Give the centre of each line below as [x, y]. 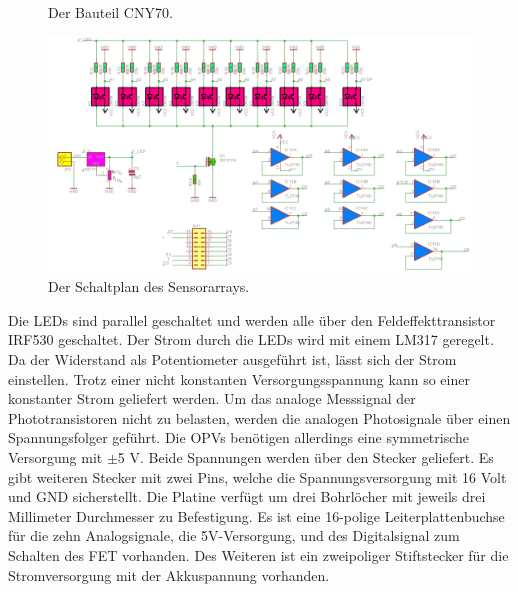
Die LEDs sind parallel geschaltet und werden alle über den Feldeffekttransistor [252, 319]
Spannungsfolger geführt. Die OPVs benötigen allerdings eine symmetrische [239, 437]
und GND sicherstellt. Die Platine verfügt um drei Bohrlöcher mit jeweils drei [247, 496]
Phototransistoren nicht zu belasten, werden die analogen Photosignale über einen [259, 417]
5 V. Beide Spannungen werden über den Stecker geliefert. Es [305, 456]
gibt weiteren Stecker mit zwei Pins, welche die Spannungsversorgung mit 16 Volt [257, 476]
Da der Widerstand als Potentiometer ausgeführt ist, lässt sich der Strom [232, 358]
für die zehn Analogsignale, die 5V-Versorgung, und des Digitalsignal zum [234, 535]
